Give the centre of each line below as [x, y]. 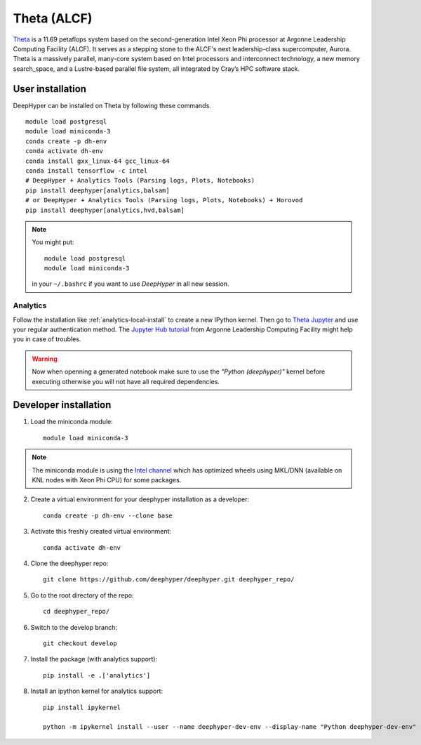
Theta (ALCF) [53, 18]
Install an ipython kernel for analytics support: [97, 691]
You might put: [53, 242]
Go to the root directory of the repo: [82, 595]
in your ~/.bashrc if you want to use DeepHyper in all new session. [131, 284]
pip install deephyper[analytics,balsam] [98, 190]
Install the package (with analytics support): [94, 659]
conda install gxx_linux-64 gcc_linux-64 [98, 161]
